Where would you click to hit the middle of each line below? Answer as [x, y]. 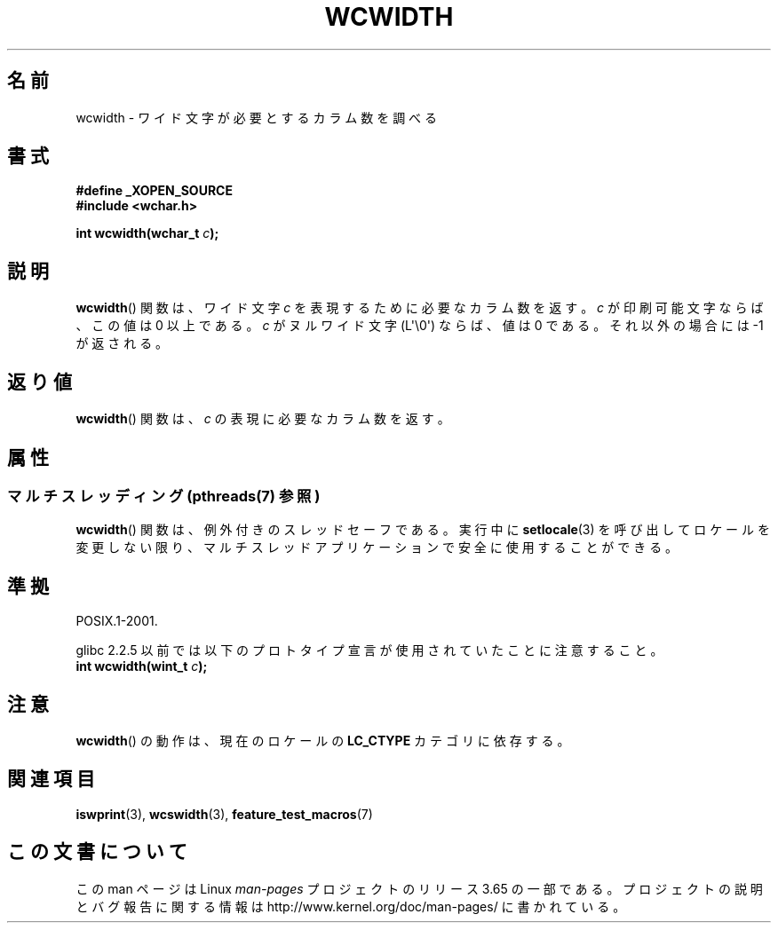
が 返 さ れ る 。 [122, 343]
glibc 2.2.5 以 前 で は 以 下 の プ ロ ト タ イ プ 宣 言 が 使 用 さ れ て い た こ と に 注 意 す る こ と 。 [369, 650]
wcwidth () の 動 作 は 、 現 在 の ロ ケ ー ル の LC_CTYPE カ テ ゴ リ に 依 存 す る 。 [323, 741]
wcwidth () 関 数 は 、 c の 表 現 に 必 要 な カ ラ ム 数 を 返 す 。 [263, 419]
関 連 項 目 [51, 779]
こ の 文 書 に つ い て [97, 852]
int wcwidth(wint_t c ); [142, 666]
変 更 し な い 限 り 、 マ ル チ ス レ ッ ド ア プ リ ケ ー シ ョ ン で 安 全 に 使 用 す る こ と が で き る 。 [377, 548]
